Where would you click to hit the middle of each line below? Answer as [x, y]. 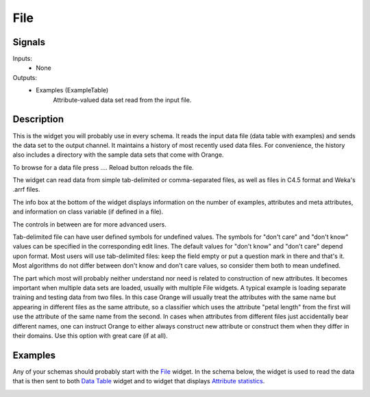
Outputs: [25, 77]
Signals [29, 42]
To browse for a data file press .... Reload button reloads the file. [103, 167]
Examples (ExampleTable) [72, 90]
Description [38, 119]
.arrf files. [26, 190]
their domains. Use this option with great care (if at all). [90, 335]
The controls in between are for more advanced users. [90, 224]
